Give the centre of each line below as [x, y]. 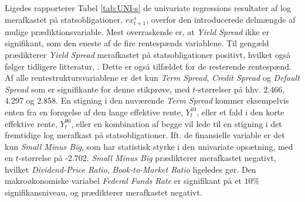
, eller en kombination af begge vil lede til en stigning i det [177, 123]
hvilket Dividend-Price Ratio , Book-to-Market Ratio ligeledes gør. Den [131, 169]
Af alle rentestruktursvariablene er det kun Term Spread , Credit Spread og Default [152, 78]
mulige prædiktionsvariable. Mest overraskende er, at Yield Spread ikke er [137, 31]
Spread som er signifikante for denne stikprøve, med [97, 89]
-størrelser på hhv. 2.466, [240, 89]
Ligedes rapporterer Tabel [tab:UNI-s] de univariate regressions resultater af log [148, 8]
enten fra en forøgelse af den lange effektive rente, [94, 112]
